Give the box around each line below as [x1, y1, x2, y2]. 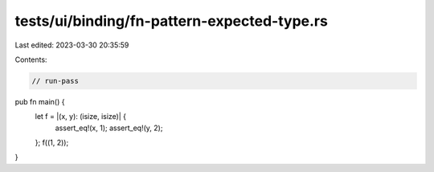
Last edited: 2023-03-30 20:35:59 [14, 40, 129, 50]
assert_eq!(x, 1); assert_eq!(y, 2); [55, 123, 163, 133]
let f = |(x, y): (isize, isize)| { [35, 112, 127, 121]
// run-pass [31, 76, 80, 85]
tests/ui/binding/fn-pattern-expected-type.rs [14, 12, 329, 30]
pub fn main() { [14, 96, 65, 106]
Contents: [14, 55, 47, 64]
